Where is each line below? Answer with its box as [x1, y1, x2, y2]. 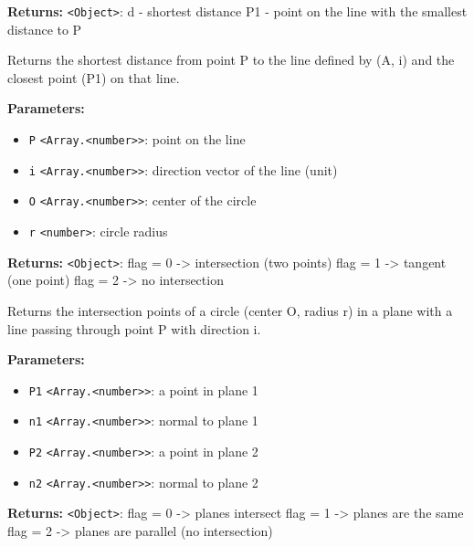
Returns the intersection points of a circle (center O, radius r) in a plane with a [7, 300, 453, 320]
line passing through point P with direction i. [7, 319, 261, 338]
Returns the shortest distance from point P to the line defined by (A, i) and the [7, 50, 455, 69]
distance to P [7, 19, 82, 38]
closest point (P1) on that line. [7, 68, 180, 87]
